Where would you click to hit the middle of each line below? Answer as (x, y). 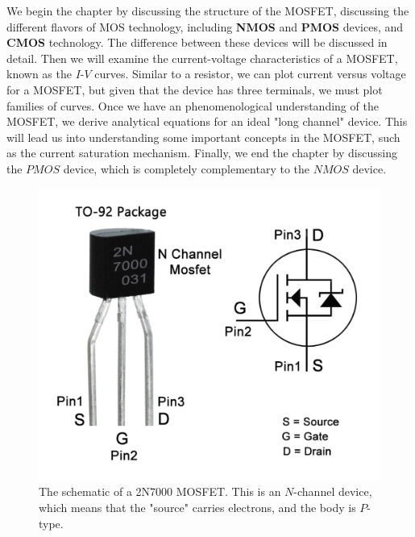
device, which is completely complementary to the (186, 168)
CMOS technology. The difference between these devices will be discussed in (197, 42)
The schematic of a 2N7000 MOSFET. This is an (160, 491)
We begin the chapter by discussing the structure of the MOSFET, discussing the (208, 10)
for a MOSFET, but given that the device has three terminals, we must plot (195, 89)
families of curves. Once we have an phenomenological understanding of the (193, 105)
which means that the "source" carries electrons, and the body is (197, 508)
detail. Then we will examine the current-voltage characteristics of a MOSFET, (202, 58)
